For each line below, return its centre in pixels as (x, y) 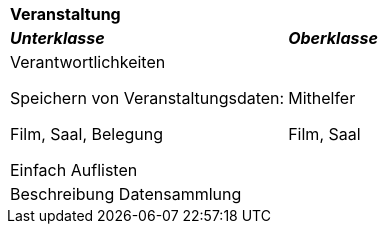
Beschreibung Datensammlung (126, 194)
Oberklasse (333, 38)
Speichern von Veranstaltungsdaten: (147, 98)
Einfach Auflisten (74, 170)
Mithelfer (322, 98)
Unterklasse (57, 38)
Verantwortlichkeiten (88, 62)
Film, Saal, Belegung (87, 134)
